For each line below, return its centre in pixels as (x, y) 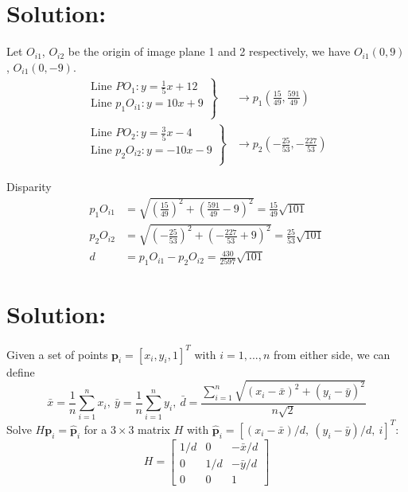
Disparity (29, 186)
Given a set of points (57, 354)
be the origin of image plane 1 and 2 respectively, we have (209, 51)
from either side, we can (332, 354)
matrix (154, 429)
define (21, 371)
